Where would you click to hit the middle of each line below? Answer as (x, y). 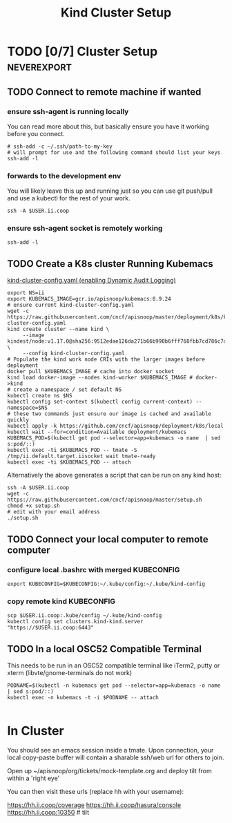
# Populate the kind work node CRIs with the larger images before (106, 360)
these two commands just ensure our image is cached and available (113, 414)
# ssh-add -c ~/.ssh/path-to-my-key (60, 146)
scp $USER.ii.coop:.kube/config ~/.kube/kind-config (85, 616)
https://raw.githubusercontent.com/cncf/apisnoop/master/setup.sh (105, 500)
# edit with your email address (54, 512)
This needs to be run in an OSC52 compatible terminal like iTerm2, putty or (114, 665)
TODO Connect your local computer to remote (108, 539)
